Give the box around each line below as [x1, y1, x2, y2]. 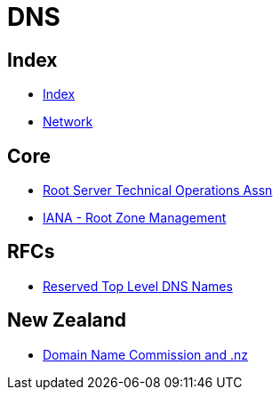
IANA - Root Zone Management [43, 210, 227, 226]
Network [43, 114, 93, 130]
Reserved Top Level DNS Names [43, 278, 233, 294]
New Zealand [7, 309, 127, 332]
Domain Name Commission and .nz [43, 346, 248, 362]
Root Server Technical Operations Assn [43, 182, 273, 198]
